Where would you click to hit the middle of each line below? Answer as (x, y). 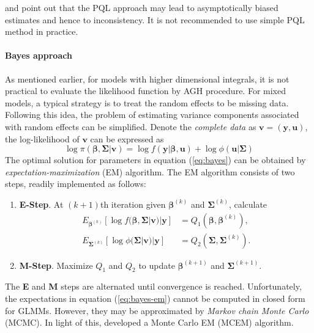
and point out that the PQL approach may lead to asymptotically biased (142, 7)
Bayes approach (39, 55)
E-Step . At (41, 204)
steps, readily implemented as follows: (76, 184)
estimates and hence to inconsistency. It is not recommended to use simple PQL (155, 19)
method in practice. (42, 31)
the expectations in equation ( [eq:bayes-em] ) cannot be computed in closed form (155, 298)
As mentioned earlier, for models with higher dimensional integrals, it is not (147, 79)
